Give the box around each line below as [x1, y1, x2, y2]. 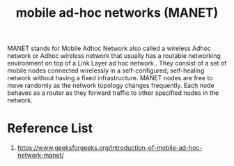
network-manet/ [17, 151, 64, 160]
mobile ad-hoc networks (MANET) [15, 5, 219, 21]
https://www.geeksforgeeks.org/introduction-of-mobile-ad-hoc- [17, 144, 203, 152]
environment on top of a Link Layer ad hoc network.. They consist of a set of [7, 59, 227, 68]
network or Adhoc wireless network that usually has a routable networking [7, 52, 221, 60]
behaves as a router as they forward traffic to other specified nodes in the [7, 89, 219, 97]
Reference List [7, 121, 93, 137]
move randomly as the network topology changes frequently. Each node [7, 82, 214, 90]
